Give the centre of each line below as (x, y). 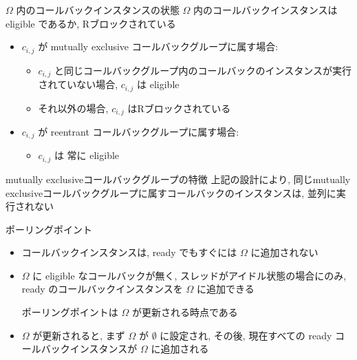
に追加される (180, 349)
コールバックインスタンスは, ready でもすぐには (129, 252)
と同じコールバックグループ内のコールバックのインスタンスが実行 (203, 70)
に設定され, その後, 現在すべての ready (246, 335)
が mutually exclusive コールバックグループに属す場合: (158, 46)
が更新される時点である (185, 312)
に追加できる (225, 289)
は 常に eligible (87, 155)
